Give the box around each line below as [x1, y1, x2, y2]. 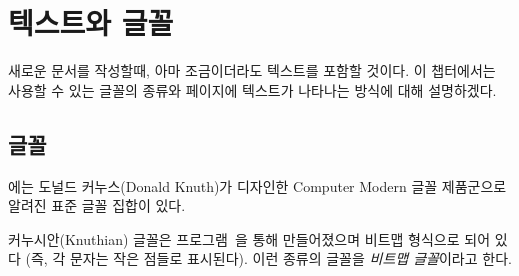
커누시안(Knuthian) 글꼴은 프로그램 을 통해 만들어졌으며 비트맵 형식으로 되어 [8, 228, 491, 249]
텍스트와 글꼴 [8, 2, 174, 43]
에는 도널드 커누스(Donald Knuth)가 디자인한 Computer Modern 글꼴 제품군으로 [8, 175, 507, 196]
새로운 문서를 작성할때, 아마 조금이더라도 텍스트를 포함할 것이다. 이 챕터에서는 [8, 60, 496, 81]
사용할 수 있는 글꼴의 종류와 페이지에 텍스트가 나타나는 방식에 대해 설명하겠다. [8, 79, 497, 100]
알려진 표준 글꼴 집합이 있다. [8, 195, 186, 216]
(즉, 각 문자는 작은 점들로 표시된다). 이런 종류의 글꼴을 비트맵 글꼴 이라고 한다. [25, 248, 512, 269]
